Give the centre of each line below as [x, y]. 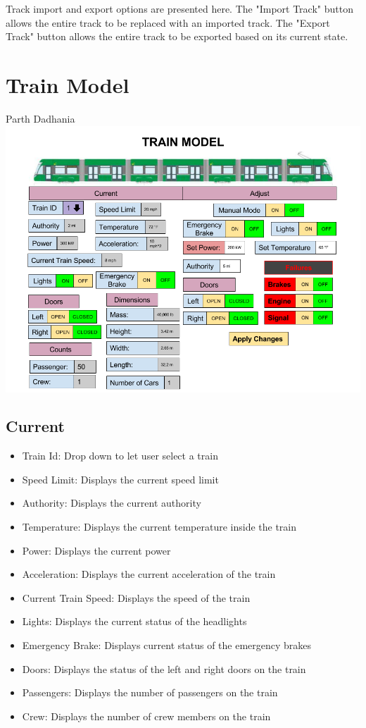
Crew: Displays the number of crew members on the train [146, 716]
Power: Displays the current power [96, 550]
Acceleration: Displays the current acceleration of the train [149, 574]
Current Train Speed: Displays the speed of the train [136, 597]
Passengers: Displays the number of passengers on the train [150, 692]
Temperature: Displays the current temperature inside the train [159, 527]
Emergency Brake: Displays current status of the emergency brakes [167, 645]
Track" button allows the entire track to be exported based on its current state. [177, 36]
